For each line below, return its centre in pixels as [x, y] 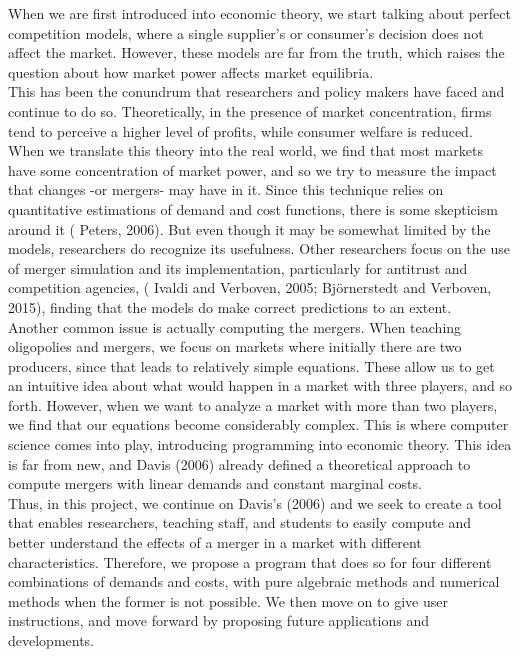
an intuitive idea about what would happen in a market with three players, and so [260, 385]
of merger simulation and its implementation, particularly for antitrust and [238, 267]
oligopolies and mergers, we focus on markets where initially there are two [235, 346]
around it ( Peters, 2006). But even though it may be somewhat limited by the [249, 228]
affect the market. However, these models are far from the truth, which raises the [256, 52]
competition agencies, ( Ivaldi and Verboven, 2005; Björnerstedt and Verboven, [250, 287]
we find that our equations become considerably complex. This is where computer [258, 424]
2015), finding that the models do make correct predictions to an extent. [230, 306]
